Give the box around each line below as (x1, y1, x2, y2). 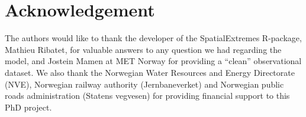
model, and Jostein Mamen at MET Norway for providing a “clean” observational (5, 55, 302, 67)
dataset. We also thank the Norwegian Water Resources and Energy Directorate (5, 66, 295, 78)
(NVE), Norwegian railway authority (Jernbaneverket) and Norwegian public (5, 78, 284, 90)
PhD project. (5, 101, 52, 113)
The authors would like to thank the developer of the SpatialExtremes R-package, (5, 32, 302, 44)
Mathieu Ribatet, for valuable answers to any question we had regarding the (5, 43, 282, 55)
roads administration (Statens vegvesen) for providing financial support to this (5, 89, 290, 102)
